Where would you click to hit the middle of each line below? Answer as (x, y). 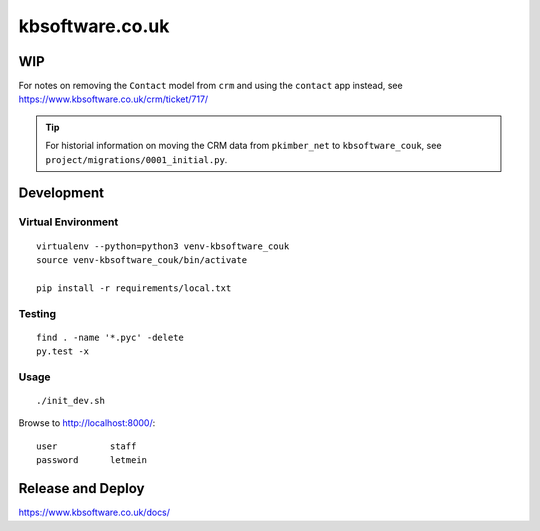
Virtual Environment (68, 222)
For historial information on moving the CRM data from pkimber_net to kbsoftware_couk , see (243, 146)
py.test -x (63, 351)
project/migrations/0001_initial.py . (136, 159)
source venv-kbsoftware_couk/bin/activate (142, 259)
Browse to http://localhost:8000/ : (87, 423)
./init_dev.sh (70, 401)
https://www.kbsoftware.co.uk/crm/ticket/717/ (113, 99)
